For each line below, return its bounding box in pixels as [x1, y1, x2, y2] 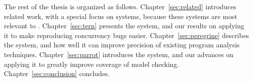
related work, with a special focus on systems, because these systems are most [4, 11, 237, 21]
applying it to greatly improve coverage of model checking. [4, 59, 179, 69]
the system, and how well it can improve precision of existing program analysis [4, 40, 240, 50]
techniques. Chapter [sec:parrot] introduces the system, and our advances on [4, 49, 233, 59]
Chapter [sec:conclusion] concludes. [4, 68, 110, 79]
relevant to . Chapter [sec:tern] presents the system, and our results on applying [4, 20, 244, 31]
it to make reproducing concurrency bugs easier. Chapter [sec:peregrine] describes [4, 30, 249, 40]
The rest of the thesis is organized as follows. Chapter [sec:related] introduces [4, 1, 236, 11]
